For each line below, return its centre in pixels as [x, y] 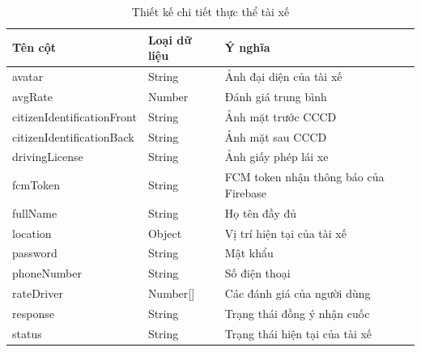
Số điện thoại [257, 273]
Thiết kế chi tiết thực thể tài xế [210, 11]
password [35, 253]
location [32, 233]
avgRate [32, 96]
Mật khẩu [249, 253]
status [27, 333]
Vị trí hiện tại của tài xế [285, 233]
